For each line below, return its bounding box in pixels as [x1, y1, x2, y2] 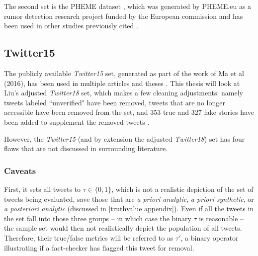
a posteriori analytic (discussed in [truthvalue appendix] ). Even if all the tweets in [4, 203, 254, 214]
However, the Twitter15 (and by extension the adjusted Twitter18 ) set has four [4, 133, 245, 144]
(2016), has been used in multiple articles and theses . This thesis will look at [4, 78, 240, 88]
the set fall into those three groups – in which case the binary [4, 213, 191, 223]
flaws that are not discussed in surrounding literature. [4, 143, 168, 154]
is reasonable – [199, 213, 244, 223]
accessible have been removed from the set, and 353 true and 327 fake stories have [4, 107, 254, 117]
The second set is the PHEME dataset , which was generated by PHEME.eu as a [4, 1, 252, 11]
